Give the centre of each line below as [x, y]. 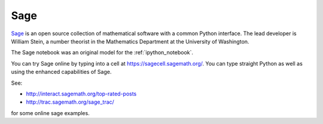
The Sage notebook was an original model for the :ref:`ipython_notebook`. [102, 52]
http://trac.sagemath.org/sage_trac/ [70, 102]
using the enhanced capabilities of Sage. [61, 72]
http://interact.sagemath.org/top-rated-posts [81, 94]
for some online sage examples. [50, 113]
